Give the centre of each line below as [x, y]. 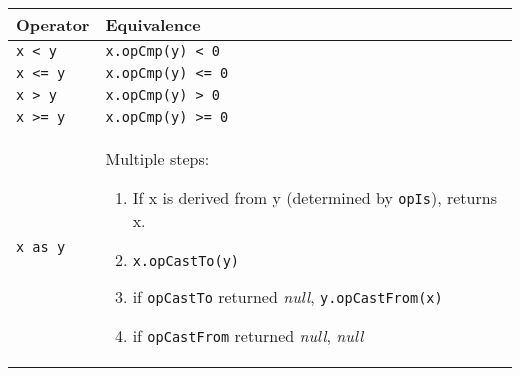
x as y [41, 247]
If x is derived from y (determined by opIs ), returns [314, 197]
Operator [53, 24]
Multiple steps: [157, 158]
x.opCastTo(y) [186, 261]
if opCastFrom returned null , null [248, 335]
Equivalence [153, 24]
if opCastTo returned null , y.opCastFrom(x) [287, 296]
